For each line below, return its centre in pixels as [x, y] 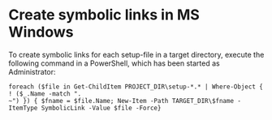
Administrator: [32, 71]
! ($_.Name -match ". [45, 94]
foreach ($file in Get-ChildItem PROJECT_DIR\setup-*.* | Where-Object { [136, 87]
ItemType [23, 108]
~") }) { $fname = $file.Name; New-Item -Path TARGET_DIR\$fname [121, 101]
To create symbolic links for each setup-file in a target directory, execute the [136, 54]
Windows [41, 32]
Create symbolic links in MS [104, 15]
